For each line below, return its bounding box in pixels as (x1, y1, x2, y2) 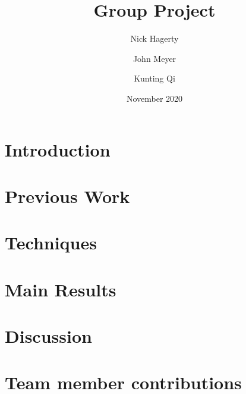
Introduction (5, 137, 111, 161)
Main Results (5, 277, 116, 301)
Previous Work (5, 183, 130, 208)
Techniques (5, 230, 97, 255)
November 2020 (126, 92, 183, 104)
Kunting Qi (134, 72, 175, 85)
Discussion (5, 324, 92, 348)
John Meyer (133, 52, 176, 64)
